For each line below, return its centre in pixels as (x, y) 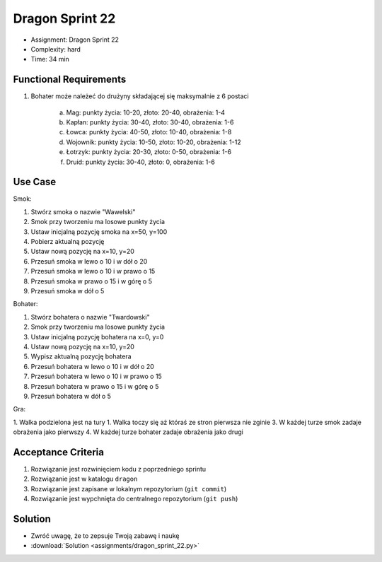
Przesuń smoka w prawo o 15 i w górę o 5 (91, 281)
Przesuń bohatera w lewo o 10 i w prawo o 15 (96, 376)
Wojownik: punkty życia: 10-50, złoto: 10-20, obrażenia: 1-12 (154, 142)
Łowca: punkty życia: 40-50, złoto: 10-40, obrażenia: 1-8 (149, 132)
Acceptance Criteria (58, 452)
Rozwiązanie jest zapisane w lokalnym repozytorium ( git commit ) (129, 488)
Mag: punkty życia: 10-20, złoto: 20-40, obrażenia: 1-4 (146, 112)
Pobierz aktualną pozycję (68, 242)
